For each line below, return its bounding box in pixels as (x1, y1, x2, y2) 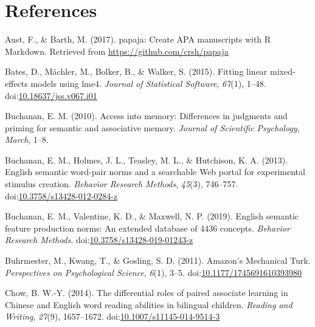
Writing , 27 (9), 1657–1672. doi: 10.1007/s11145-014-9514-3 (5, 310, 220, 323)
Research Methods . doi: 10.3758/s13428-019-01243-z (5, 233, 193, 246)
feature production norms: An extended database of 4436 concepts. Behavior (5, 221, 290, 234)
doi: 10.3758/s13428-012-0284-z (5, 189, 118, 202)
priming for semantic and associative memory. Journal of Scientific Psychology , (5, 121, 300, 134)
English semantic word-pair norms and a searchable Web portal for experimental (5, 165, 305, 178)
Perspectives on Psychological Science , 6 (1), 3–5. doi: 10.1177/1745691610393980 (5, 266, 302, 278)
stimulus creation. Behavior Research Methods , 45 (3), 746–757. (5, 177, 238, 190)
